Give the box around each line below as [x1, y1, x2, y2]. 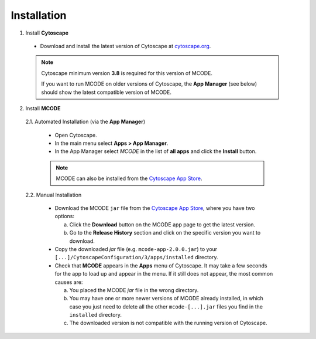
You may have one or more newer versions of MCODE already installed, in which [69, 295, 263, 302]
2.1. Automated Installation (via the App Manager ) [25, 118, 146, 126]
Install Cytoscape [25, 29, 68, 36]
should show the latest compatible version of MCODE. [41, 89, 172, 96]
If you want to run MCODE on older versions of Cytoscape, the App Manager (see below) [41, 80, 257, 87]
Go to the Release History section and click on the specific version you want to [69, 229, 261, 236]
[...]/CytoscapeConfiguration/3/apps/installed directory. [54, 254, 219, 261]
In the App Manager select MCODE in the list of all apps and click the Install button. [54, 148, 257, 155]
